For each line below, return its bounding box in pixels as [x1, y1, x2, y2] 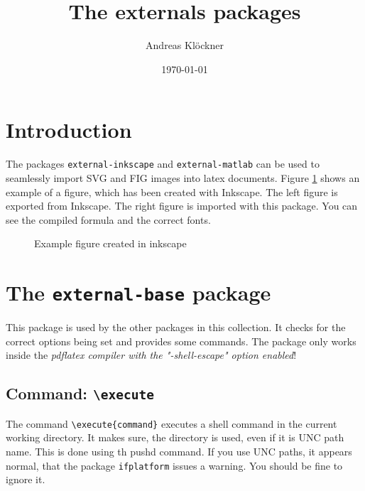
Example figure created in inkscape [34, 236, 187, 251]
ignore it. [6, 472, 45, 487]
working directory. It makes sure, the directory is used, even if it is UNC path [6, 430, 344, 445]
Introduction [6, 115, 132, 144]
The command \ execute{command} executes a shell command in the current [6, 416, 337, 431]
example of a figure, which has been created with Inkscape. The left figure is [6, 184, 338, 199]
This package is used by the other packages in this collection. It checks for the [6, 320, 346, 335]
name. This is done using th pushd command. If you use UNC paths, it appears [6, 443, 352, 458]
